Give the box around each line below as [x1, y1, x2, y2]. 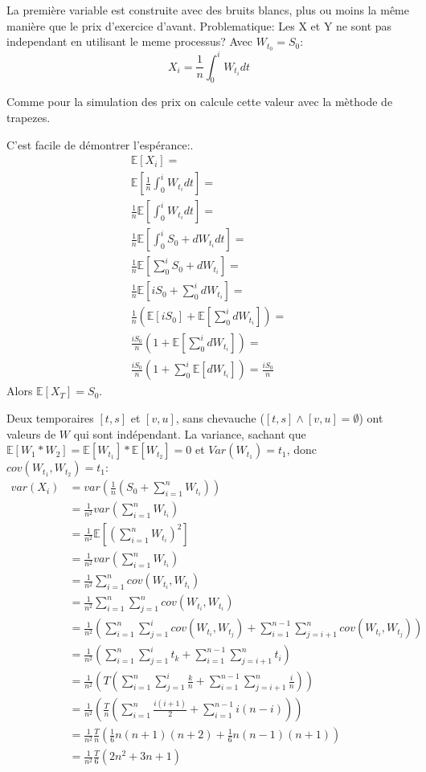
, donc [286, 441, 317, 458]
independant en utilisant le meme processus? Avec [6, 33, 252, 50]
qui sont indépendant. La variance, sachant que [73, 425, 306, 442]
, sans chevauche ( [175, 410, 264, 426]
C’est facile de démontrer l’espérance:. [6, 136, 194, 153]
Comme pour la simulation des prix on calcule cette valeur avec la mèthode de [6, 93, 393, 110]
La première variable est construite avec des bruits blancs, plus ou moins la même [6, 2, 409, 18]
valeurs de [6, 425, 56, 442]
